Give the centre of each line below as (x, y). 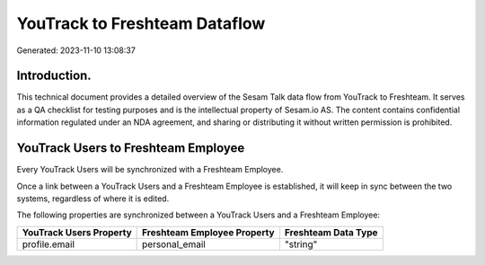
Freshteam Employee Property (208, 232)
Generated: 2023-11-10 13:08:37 (76, 50)
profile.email (48, 244)
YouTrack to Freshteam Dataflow (141, 23)
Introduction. (54, 76)
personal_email (174, 244)
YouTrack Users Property (77, 232)
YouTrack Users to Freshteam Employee (131, 148)
